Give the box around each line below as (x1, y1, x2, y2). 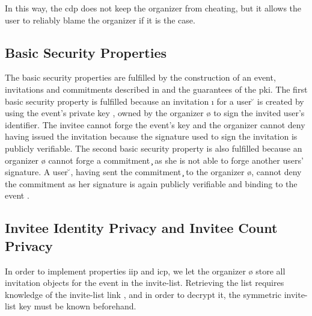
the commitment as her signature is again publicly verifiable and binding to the (5, 177, 298, 190)
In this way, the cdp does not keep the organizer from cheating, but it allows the (5, 2, 302, 14)
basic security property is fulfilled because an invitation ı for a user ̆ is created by (5, 94, 304, 107)
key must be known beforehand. (19, 300, 136, 312)
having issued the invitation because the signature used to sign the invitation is (5, 130, 298, 143)
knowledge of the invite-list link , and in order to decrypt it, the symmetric (5, 288, 281, 300)
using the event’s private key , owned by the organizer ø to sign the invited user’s (5, 107, 305, 119)
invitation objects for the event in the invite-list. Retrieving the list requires (5, 276, 284, 289)
